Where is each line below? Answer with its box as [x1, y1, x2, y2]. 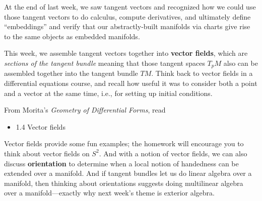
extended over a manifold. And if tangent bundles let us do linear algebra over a [4, 168, 252, 178]
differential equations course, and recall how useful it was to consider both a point [4, 78, 257, 88]
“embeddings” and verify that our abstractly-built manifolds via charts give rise [4, 21, 250, 32]
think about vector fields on [4, 148, 90, 158]
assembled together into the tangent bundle [4, 68, 138, 78]
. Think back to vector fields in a [151, 68, 253, 78]
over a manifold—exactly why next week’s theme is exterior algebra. [4, 187, 215, 198]
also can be [223, 57, 258, 68]
